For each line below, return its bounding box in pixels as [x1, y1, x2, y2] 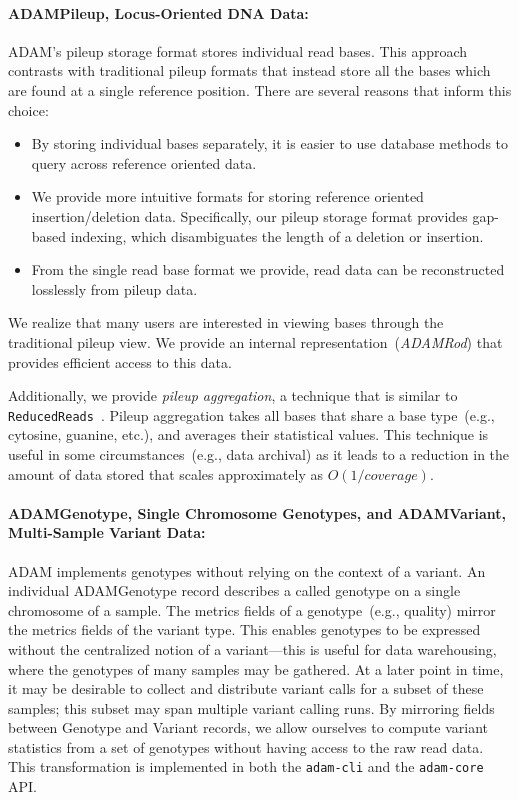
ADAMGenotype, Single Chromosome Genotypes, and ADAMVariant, [8, 502, 507, 523]
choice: [8, 99, 49, 120]
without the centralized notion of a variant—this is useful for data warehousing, [8, 638, 497, 659]
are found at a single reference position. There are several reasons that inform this [8, 79, 512, 100]
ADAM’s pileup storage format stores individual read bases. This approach [8, 40, 468, 61]
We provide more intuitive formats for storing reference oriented [31, 186, 424, 207]
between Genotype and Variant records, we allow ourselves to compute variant [8, 717, 488, 738]
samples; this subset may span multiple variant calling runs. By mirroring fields [8, 697, 495, 718]
